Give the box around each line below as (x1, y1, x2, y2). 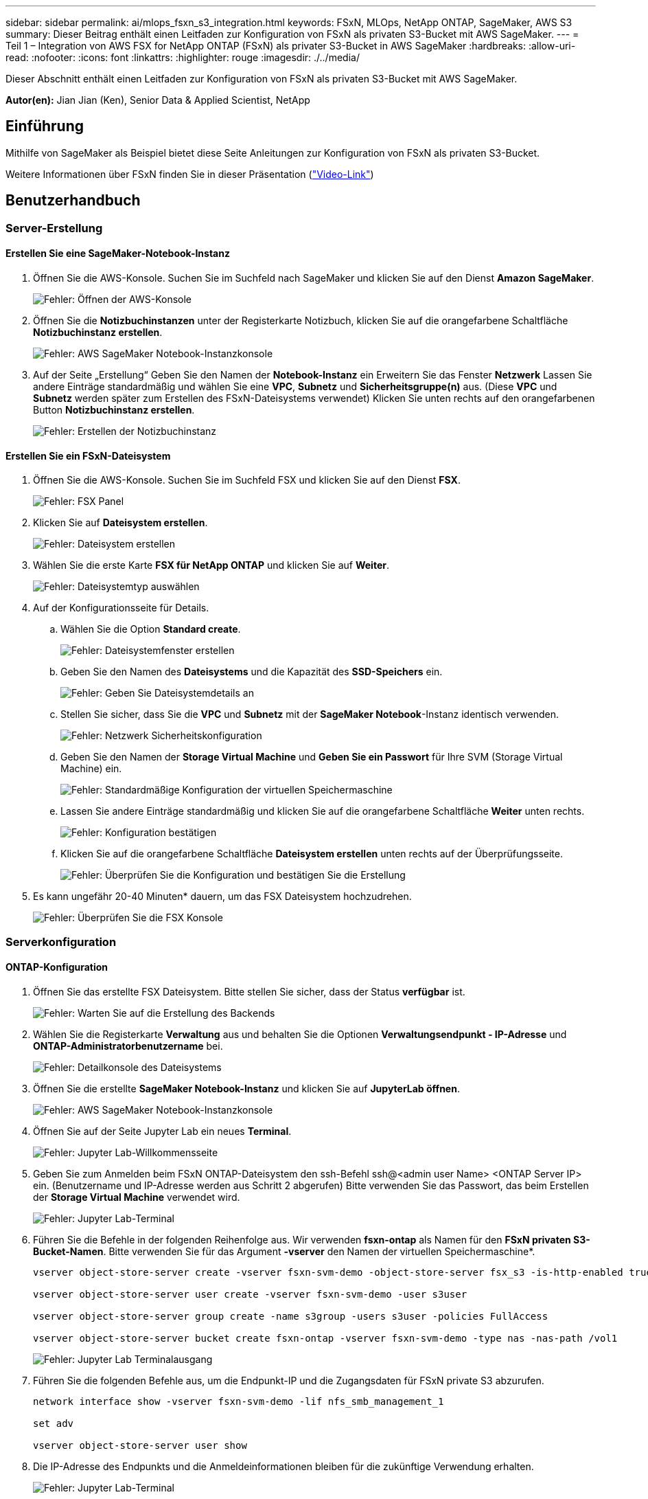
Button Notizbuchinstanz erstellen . (33, 403, 195, 416)
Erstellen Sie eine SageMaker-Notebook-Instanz (5, 247, 230, 260)
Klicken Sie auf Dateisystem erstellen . (33, 517, 208, 529)
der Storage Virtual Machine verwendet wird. (33, 1191, 240, 1203)
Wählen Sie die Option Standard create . (60, 623, 241, 635)
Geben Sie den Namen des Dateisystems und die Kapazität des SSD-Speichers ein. (60, 666, 443, 678)
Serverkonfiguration (5, 934, 117, 949)
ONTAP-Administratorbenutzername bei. (33, 1039, 223, 1052)
